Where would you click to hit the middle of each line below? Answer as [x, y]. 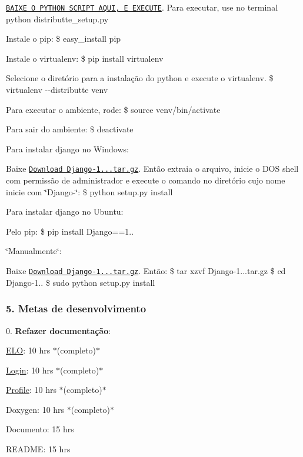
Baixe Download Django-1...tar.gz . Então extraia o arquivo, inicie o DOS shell [152, 169]
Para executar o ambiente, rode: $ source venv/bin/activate [113, 109]
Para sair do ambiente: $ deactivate [70, 129]
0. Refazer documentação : [59, 330]
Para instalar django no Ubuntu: [65, 211]
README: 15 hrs [38, 449]
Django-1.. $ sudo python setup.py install [81, 282]
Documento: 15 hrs [40, 429]
